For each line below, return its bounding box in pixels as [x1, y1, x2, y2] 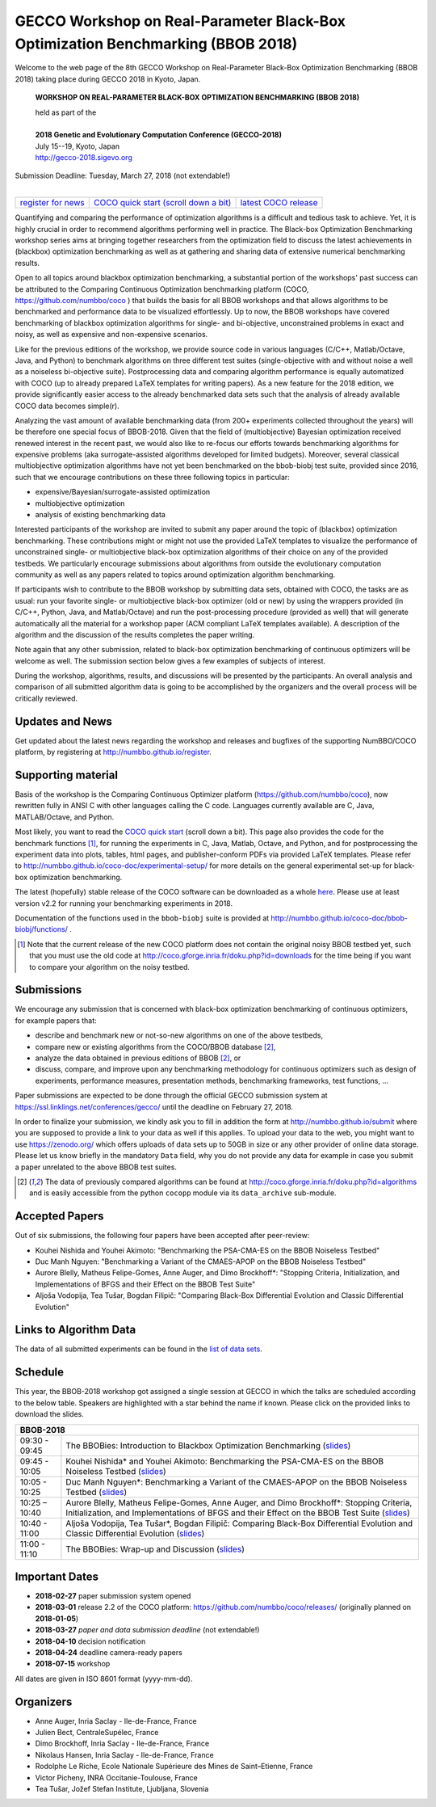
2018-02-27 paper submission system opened [35, 1591, 191, 1601]
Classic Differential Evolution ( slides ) [65, 1527, 205, 1539]
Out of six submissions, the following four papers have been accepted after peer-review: [15, 1231, 310, 1240]
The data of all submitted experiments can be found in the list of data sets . [15, 1344, 262, 1354]
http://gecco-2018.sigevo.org [35, 153, 132, 162]
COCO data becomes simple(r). [15, 401, 120, 411]
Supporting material [15, 768, 119, 781]
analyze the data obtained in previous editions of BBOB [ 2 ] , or [35, 1053, 241, 1063]
